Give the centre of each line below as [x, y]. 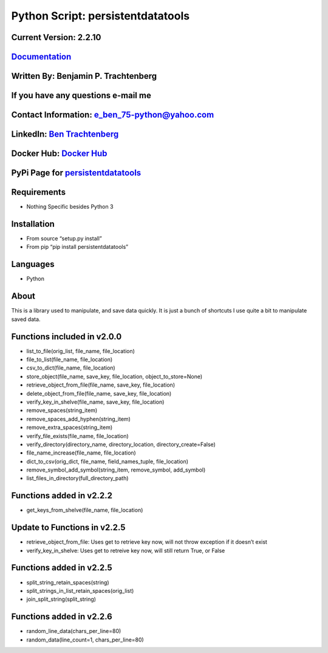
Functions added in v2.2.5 [62, 568]
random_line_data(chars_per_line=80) [74, 631]
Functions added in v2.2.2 [62, 496]
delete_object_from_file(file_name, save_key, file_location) [99, 393]
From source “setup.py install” [64, 239]
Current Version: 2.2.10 [56, 37]
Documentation [41, 57]
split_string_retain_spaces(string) [68, 582]
